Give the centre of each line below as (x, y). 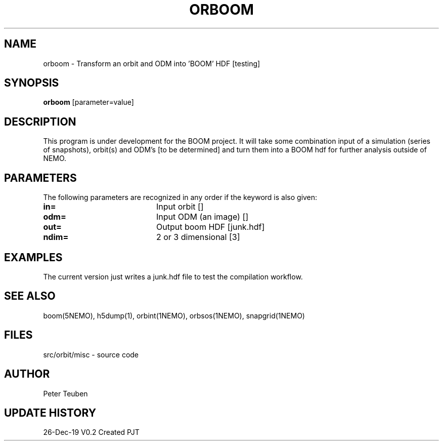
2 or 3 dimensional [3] (198, 237)
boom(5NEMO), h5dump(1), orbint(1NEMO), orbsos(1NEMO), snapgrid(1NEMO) (174, 315)
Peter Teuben (65, 393)
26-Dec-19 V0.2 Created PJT (91, 432)
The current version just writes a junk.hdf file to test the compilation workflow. (173, 276)
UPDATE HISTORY (50, 413)
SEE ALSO (30, 296)
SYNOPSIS (32, 83)
